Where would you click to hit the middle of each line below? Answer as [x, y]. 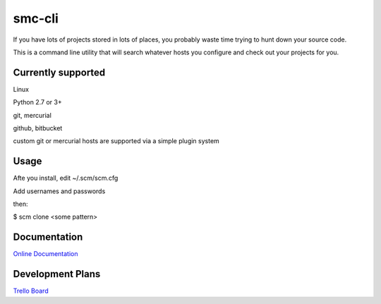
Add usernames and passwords [59, 191]
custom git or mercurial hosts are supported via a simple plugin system [116, 141]
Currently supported [59, 72]
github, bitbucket [38, 128]
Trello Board [31, 291]
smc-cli [36, 18]
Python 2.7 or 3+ [38, 102]
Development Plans [57, 274]
